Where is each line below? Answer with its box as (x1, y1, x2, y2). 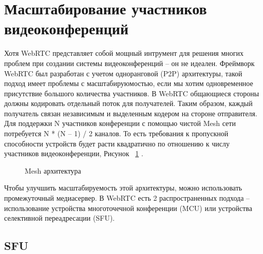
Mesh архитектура (25, 165, 81, 176)
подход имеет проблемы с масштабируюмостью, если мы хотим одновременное (4, 78, 253, 89)
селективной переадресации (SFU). (4, 213, 115, 223)
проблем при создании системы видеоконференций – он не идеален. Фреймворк (4, 57, 255, 68)
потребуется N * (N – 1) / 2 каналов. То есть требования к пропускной (4, 128, 229, 139)
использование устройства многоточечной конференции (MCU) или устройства (4, 202, 252, 213)
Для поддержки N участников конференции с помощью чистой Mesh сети (4, 118, 236, 129)
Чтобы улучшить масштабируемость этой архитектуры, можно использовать (4, 182, 242, 193)
